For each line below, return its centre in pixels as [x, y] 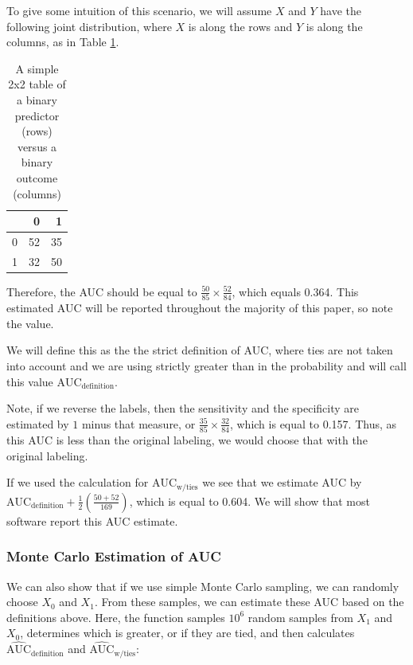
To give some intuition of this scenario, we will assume [139, 10]
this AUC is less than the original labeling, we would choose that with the [187, 440]
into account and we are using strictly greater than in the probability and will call [206, 366]
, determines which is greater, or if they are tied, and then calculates [187, 633]
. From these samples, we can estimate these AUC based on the [249, 602]
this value [30, 381]
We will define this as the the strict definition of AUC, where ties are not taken [200, 350]
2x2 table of [37, 84]
